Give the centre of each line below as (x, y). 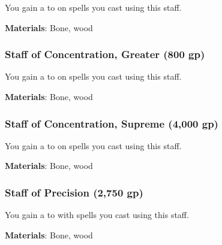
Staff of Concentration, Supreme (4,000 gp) (112, 123)
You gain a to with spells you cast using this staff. (97, 215)
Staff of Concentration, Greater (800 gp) (105, 54)
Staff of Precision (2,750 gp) (74, 192)
